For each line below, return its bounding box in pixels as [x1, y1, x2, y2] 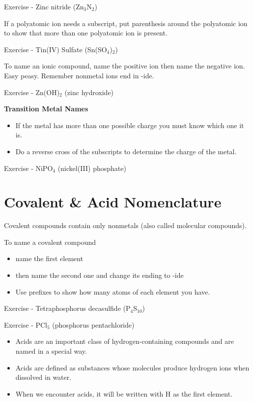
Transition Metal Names [4, 103, 88, 114]
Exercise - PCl [4, 319, 47, 330]
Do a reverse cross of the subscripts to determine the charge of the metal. [15, 146, 237, 156]
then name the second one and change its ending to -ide [15, 270, 184, 280]
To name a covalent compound [4, 236, 96, 247]
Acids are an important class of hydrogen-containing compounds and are [15, 336, 234, 346]
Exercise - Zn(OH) [4, 87, 60, 97]
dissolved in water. [15, 372, 72, 382]
